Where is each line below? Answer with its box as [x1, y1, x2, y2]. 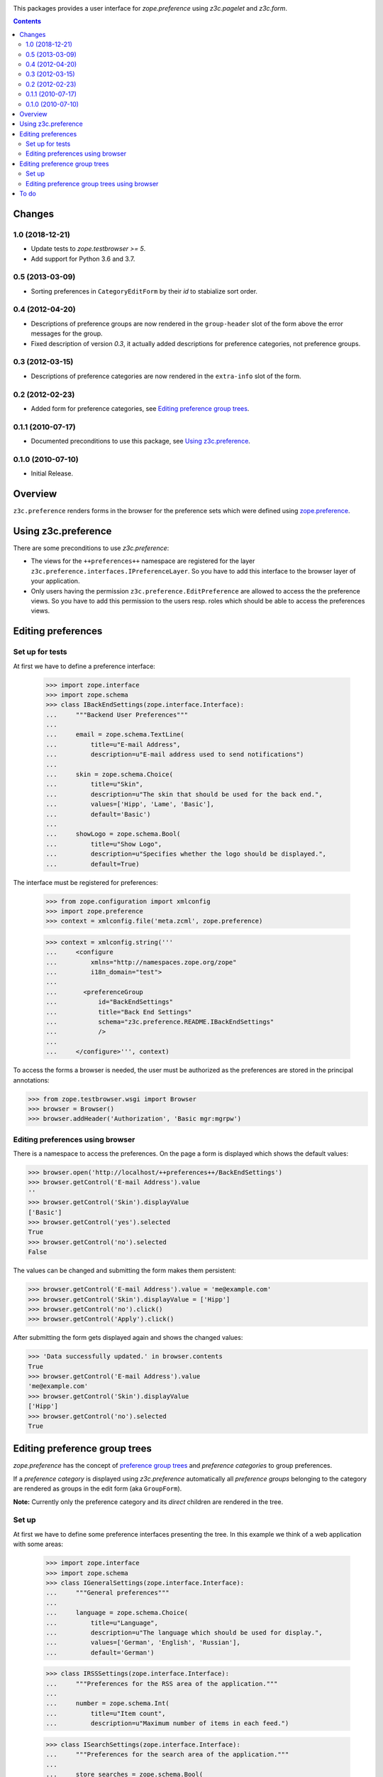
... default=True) [45, 860, 140, 868]
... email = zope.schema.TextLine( [45, 731, 184, 739]
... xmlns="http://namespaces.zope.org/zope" [45, 958, 237, 966]
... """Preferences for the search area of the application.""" [45, 1751, 289, 1759]
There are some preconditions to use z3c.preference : [13, 544, 170, 552]
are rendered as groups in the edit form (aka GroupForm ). [13, 1484, 182, 1493]
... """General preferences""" [45, 1589, 170, 1597]
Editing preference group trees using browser [26, 179, 159, 188]
